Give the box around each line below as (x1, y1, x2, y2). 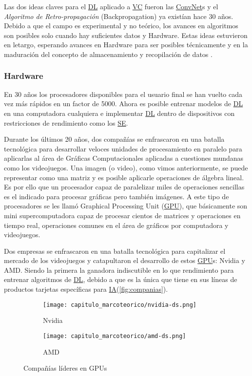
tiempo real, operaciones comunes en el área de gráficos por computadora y (4, 220, 229, 230)
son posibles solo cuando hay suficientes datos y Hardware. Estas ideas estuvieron (4, 30, 248, 40)
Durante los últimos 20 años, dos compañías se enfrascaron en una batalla (4, 134, 225, 144)
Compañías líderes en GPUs (23, 363, 107, 373)
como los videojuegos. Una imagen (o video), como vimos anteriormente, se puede (4, 162, 248, 172)
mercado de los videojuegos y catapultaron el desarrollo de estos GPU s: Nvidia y (4, 255, 245, 265)
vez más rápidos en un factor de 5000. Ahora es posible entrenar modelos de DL (4, 98, 243, 109)
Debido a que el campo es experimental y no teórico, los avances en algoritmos (4, 20, 238, 31)
